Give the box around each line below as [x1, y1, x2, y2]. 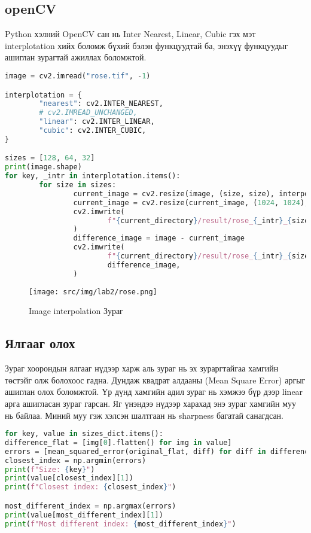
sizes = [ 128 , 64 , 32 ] [5, 154, 95, 163]
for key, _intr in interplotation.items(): [5, 172, 181, 181]
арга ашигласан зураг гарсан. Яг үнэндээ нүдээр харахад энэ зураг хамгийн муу [5, 397, 296, 409]
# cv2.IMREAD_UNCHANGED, [39, 108, 138, 117]
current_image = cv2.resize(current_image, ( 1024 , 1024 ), [73, 198, 309, 207]
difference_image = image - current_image [73, 234, 245, 243]
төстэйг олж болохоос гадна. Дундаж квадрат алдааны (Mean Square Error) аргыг [5, 373, 306, 386]
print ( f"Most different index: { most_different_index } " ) [5, 519, 236, 528]
